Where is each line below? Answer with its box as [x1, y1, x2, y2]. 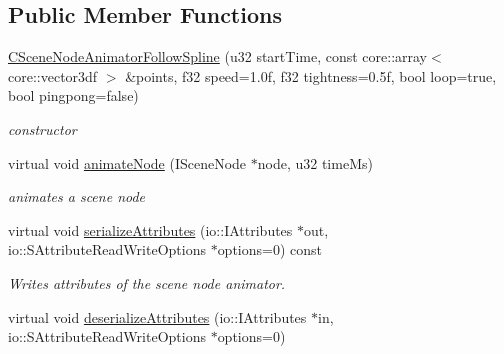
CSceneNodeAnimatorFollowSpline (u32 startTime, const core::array [8, 46, 428, 67]
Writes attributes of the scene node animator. [8, 272, 286, 293]
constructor [8, 118, 77, 139]
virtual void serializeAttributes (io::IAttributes [8, 219, 293, 240]
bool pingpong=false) [8, 85, 139, 106]
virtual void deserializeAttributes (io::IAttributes [8, 306, 307, 327]
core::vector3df [8, 65, 98, 86]
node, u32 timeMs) [257, 152, 373, 173]
